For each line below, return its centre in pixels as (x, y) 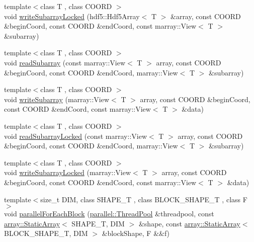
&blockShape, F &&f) (136, 233)
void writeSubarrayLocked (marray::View (68, 172)
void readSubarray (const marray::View (65, 62)
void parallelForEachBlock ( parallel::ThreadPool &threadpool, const (109, 214)
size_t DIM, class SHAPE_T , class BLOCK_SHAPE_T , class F (144, 199)
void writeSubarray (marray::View (57, 99)
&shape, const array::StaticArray (189, 223)
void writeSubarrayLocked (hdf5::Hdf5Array (72, 16)
